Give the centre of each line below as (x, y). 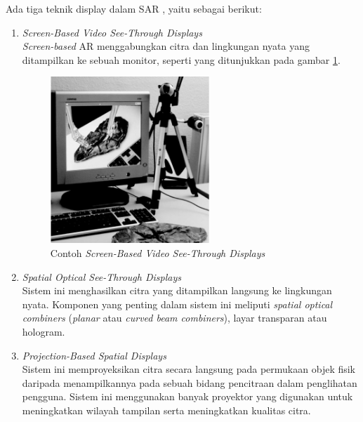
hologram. (44, 331)
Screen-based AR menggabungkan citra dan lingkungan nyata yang (166, 46)
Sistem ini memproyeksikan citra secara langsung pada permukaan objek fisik (189, 369)
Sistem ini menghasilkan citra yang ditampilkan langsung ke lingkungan (177, 290)
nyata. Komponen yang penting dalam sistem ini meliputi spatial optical (177, 304)
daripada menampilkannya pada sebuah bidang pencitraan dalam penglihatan (190, 382)
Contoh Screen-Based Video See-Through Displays (158, 252)
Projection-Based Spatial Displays (94, 355)
